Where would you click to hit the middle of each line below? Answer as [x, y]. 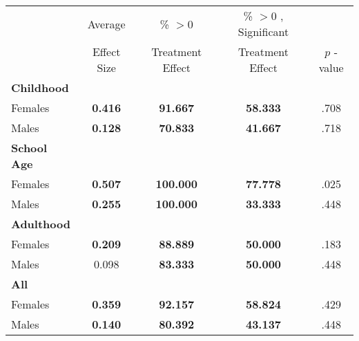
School [29, 148]
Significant [263, 31]
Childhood [40, 87]
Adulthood [41, 224]
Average [106, 24]
